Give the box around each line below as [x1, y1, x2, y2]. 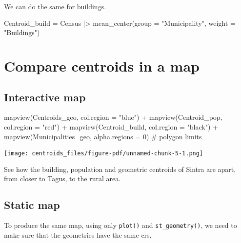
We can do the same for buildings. [4, 1, 106, 11]
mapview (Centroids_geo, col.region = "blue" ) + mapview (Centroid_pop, [4, 112, 222, 122]
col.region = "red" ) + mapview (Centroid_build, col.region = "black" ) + [4, 121, 218, 131]
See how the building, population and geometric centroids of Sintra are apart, [4, 164, 236, 174]
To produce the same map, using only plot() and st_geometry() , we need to [4, 220, 237, 230]
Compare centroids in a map [4, 56, 200, 75]
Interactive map [4, 89, 86, 104]
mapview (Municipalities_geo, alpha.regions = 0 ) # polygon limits [4, 131, 202, 141]
